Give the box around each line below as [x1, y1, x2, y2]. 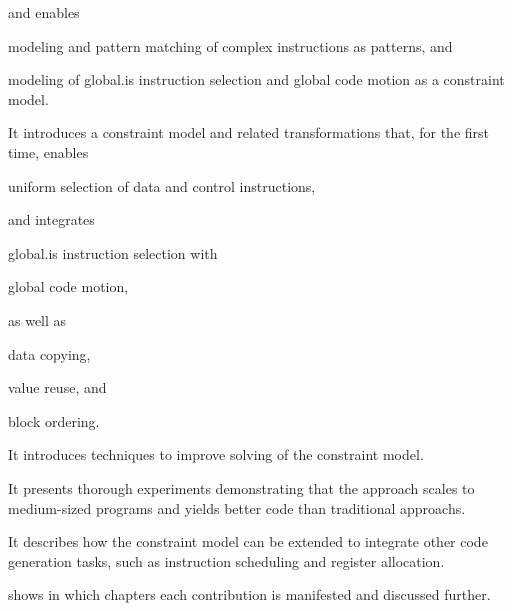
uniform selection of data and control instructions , [8, 175, 316, 196]
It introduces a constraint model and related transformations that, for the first [8, 122, 489, 143]
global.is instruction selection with [8, 242, 218, 263]
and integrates [8, 209, 95, 230]
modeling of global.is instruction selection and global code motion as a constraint [8, 69, 505, 90]
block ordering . [8, 410, 100, 431]
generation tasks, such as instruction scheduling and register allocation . [8, 550, 445, 571]
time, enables [8, 141, 89, 162]
